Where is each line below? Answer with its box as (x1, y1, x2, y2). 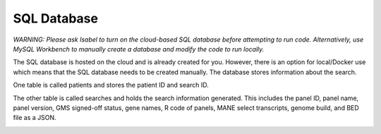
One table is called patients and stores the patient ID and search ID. (13, 81, 209, 90)
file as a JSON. (13, 114, 56, 122)
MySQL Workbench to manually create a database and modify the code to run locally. (13, 44, 265, 53)
